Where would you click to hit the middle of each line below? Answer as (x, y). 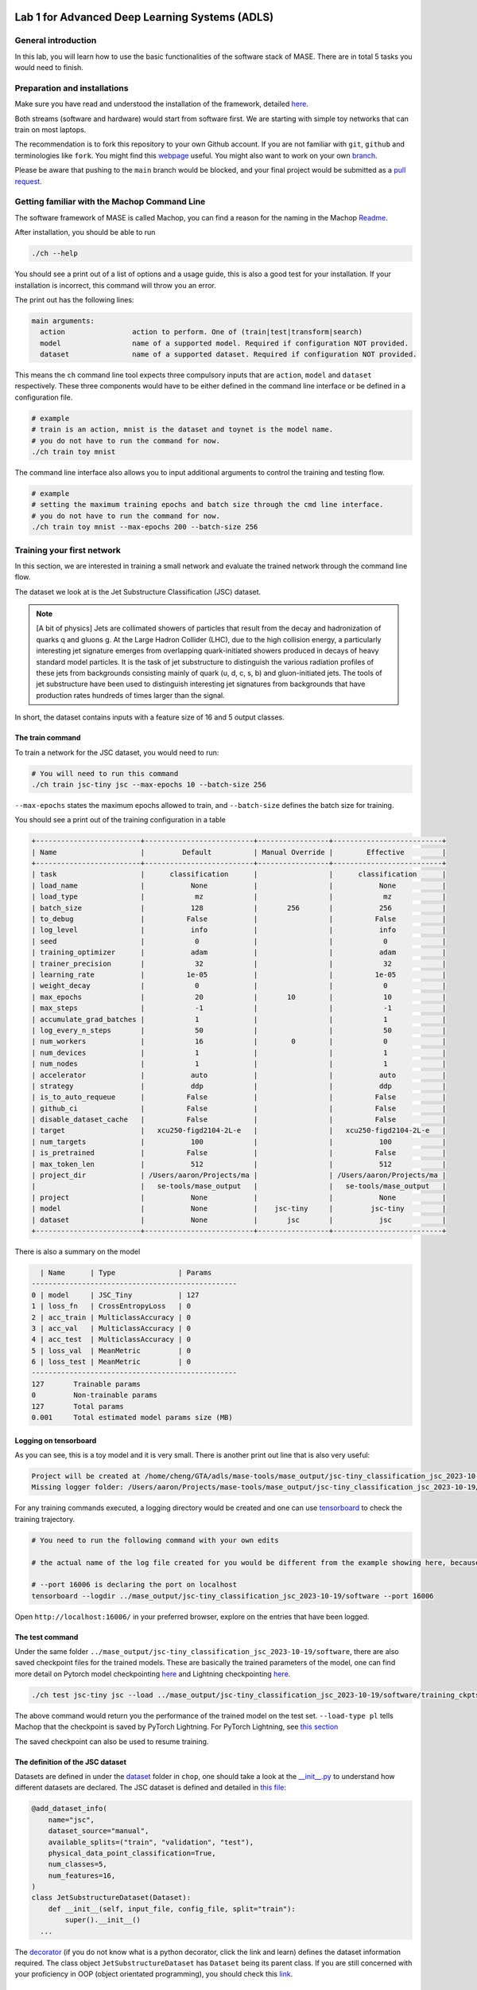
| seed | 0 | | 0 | (239, 941)
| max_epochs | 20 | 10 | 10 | (239, 997)
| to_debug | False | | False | (239, 919)
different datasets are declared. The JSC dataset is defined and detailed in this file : (150, 1788)
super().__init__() (103, 1920)
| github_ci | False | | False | (239, 1108)
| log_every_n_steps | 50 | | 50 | (239, 1030)
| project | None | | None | (239, 1197)
